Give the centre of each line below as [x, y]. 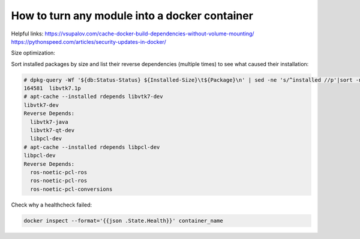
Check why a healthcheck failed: [52, 205]
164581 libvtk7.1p [52, 88]
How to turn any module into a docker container [132, 16]
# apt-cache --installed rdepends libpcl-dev [92, 147]
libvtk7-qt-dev [52, 130]
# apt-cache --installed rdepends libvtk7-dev [93, 97]
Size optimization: [33, 53]
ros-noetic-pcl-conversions [71, 189]
